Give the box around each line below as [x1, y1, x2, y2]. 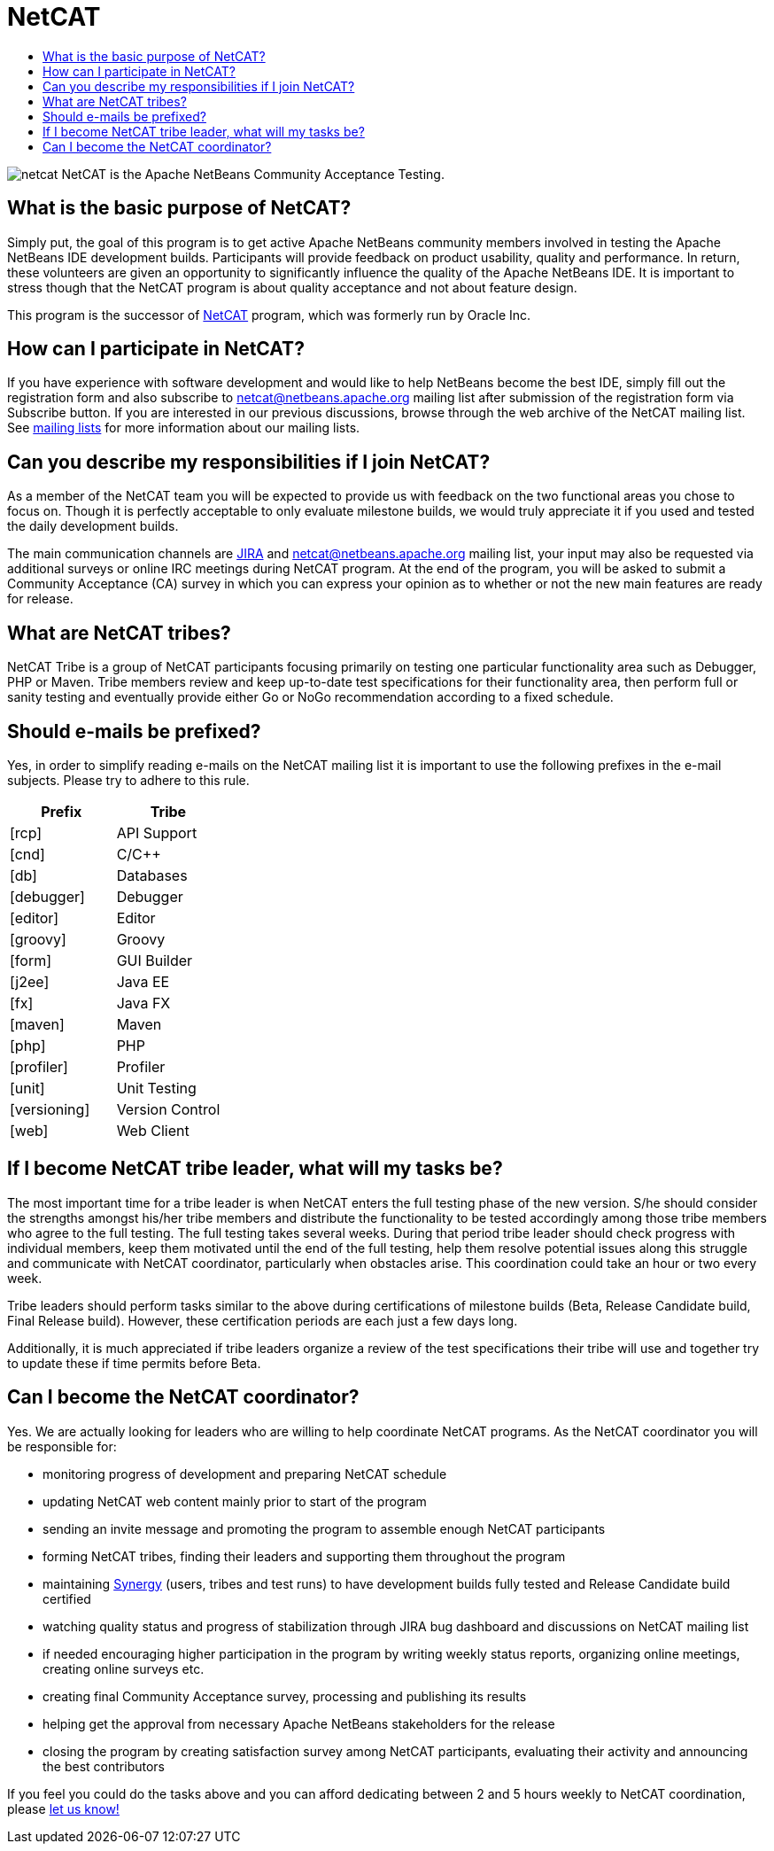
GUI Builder [116, 951, 193, 969]
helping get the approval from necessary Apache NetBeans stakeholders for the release [43, 1715, 555, 1731]
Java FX [116, 993, 171, 1012]
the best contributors [43, 1758, 165, 1774]
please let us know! [7, 1800, 120, 1816]
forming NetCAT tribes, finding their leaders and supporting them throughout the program [43, 1548, 566, 1564]
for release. [7, 591, 74, 607]
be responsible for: [7, 1438, 117, 1454]
